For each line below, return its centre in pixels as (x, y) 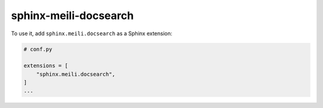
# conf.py (38, 49)
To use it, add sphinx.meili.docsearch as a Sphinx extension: (92, 33)
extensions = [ (46, 66)
